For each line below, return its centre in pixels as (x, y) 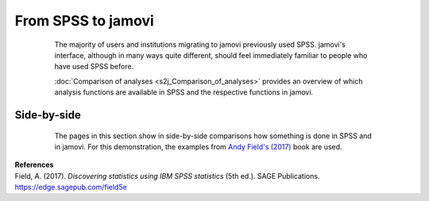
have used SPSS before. (94, 67)
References (34, 165)
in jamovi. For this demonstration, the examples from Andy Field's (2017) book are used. (198, 146)
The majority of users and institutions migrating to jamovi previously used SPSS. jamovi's (200, 44)
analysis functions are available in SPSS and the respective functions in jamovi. (184, 92)
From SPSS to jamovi (84, 21)
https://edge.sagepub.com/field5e (71, 187)
